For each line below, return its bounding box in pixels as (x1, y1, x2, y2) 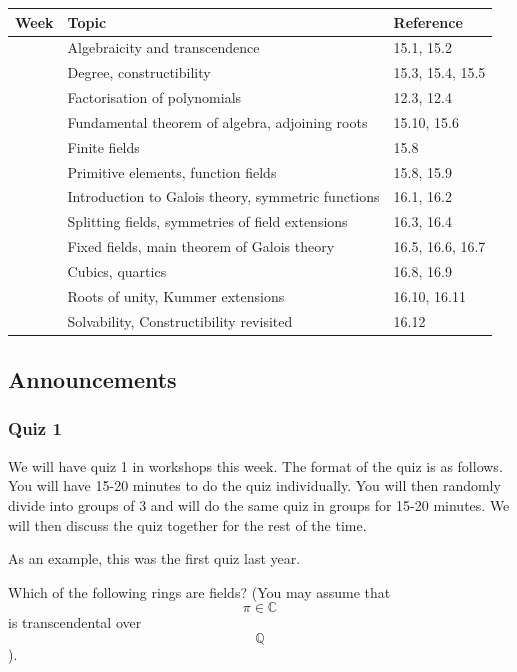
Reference (393, 11, 463, 32)
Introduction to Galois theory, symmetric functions (67, 186, 380, 207)
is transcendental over (8, 612, 142, 633)
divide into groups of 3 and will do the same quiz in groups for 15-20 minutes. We (8, 494, 510, 515)
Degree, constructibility (67, 62, 211, 83)
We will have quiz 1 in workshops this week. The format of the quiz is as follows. (8, 455, 503, 476)
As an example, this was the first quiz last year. (8, 548, 301, 569)
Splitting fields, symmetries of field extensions (67, 211, 348, 232)
